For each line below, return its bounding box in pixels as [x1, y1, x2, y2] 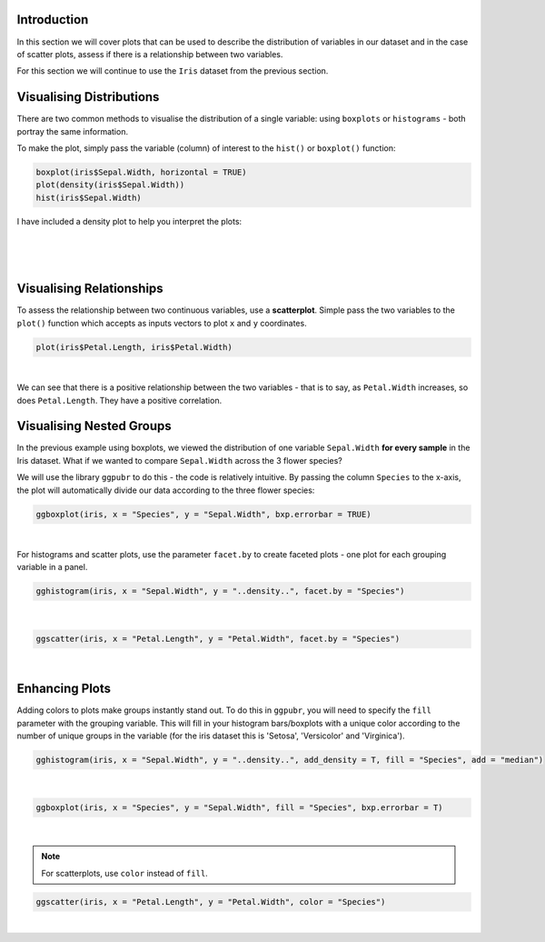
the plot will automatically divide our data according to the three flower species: [16, 485, 315, 496]
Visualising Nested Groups [16, 418, 172, 434]
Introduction [16, 12, 89, 27]
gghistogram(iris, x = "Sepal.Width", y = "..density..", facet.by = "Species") [35, 586, 405, 596]
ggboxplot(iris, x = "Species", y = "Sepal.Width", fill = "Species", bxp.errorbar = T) [35, 802, 444, 813]
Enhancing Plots [16, 681, 112, 696]
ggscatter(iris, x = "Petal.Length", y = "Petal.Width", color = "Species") [35, 897, 386, 907]
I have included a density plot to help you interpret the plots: [16, 215, 243, 226]
